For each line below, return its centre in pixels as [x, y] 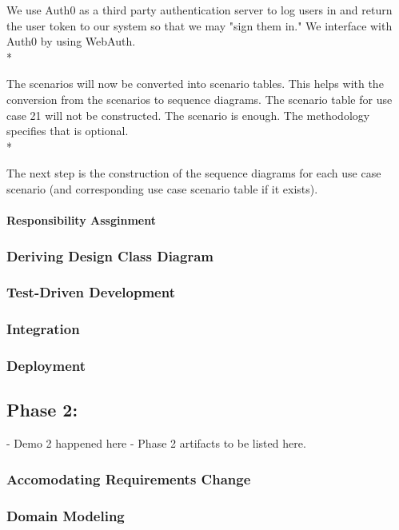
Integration [43, 329]
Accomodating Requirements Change [129, 478]
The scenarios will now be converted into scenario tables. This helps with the [195, 84]
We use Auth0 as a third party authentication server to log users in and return [199, 10]
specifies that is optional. [68, 131]
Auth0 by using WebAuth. [71, 41]
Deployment [46, 366]
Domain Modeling [66, 515]
